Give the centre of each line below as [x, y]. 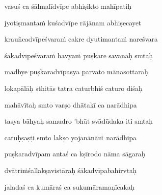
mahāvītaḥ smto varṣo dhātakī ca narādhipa [71, 104]
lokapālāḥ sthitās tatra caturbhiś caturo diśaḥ [73, 88]
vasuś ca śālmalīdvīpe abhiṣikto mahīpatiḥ [68, 6]
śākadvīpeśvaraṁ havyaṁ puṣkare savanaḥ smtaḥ [79, 55]
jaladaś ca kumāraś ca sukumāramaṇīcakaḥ [69, 186]
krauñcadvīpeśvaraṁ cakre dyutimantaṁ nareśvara [81, 39]
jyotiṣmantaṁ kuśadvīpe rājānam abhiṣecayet [73, 22]
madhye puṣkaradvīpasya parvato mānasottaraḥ [76, 72]
